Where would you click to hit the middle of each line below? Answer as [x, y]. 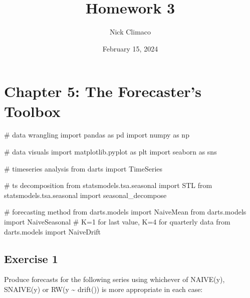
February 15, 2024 [130, 48]
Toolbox [32, 111]
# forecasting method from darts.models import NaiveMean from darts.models [125, 212]
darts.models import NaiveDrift [52, 231]
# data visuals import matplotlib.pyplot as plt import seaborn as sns [110, 152]
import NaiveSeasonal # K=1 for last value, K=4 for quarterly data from [117, 221]
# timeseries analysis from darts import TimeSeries [83, 168]
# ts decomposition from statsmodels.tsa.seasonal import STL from [108, 185]
